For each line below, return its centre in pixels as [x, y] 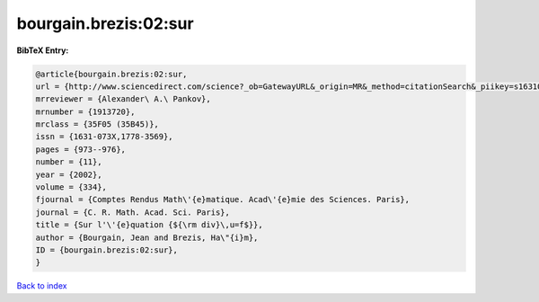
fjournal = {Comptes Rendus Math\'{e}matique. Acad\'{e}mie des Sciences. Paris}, [223, 200]
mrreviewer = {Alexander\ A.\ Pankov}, [123, 99]
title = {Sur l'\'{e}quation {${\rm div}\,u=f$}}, [150, 225]
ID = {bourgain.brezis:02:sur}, [107, 250]
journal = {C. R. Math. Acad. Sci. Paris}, [133, 212]
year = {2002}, [69, 174]
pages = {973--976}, [80, 149]
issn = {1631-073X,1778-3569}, [105, 137]
